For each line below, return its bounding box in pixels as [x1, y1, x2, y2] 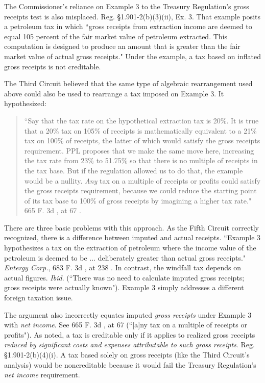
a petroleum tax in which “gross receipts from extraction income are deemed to [4, 21, 252, 32]
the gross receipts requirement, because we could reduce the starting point [24, 185, 257, 196]
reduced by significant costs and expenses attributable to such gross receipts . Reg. [4, 339, 255, 350]
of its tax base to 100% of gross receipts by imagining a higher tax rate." [24, 195, 252, 206]
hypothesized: [4, 98, 46, 109]
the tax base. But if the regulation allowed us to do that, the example [24, 165, 243, 175]
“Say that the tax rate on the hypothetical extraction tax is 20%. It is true [24, 115, 259, 125]
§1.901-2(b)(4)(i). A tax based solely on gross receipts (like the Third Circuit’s [4, 349, 250, 360]
